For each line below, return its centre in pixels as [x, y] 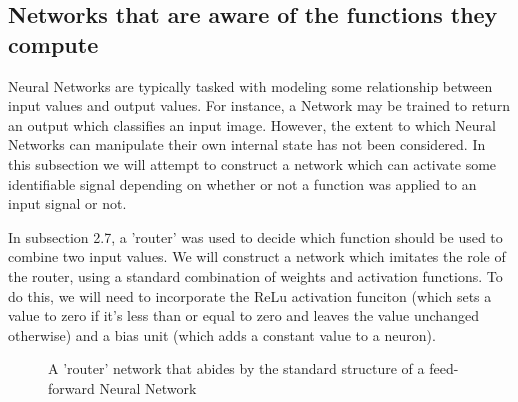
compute [53, 43]
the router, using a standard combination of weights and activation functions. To [255, 275]
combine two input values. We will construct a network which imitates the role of [257, 256]
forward [71, 387]
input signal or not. [67, 203]
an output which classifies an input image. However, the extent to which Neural [252, 124]
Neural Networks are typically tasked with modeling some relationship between [250, 85]
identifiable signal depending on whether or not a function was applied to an [242, 183]
